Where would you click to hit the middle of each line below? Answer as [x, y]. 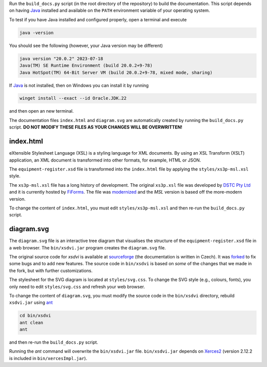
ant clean [31, 323]
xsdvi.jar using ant [31, 303]
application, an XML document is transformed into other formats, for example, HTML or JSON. [105, 160]
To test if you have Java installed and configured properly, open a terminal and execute [98, 19]
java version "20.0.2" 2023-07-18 [61, 59]
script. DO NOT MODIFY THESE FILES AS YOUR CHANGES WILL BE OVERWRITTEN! [96, 127]
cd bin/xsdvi [35, 316]
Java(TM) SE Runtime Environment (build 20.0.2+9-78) [86, 66]
